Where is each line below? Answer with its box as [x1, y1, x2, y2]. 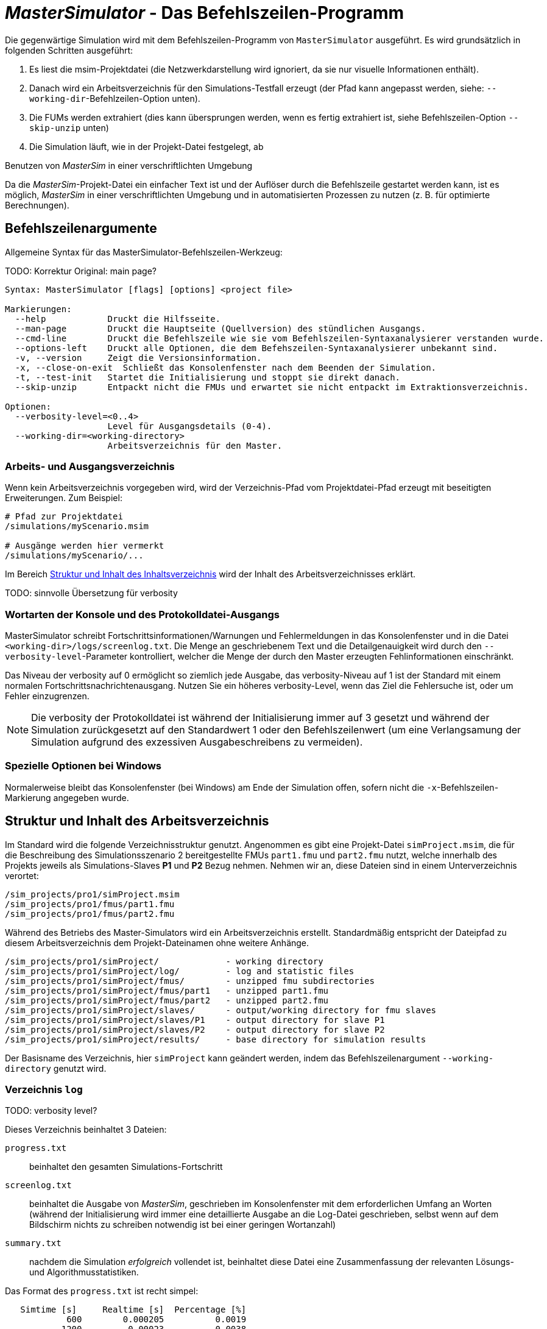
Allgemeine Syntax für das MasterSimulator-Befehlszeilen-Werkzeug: [5, 246, 283, 257]
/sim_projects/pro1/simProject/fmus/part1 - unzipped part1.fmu [5, 985, 329, 996]
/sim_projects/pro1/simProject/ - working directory [5, 956, 323, 966]
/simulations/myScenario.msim [5, 521, 149, 532]
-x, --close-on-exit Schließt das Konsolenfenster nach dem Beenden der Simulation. [15, 362, 437, 372]
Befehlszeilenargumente [5, 221, 157, 237]
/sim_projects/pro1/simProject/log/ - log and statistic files [5, 966, 355, 976]
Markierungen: [5, 304, 72, 314]
